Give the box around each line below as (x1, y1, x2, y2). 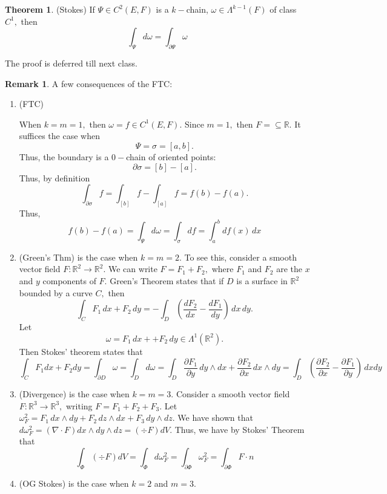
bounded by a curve (19, 286, 93, 299)
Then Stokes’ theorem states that (19, 345, 143, 357)
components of (42, 275, 96, 287)
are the (276, 262, 302, 275)
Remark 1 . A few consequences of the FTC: (5, 77, 173, 89)
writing (65, 399, 93, 412)
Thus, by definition (19, 171, 90, 184)
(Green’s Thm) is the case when (19, 250, 138, 263)
